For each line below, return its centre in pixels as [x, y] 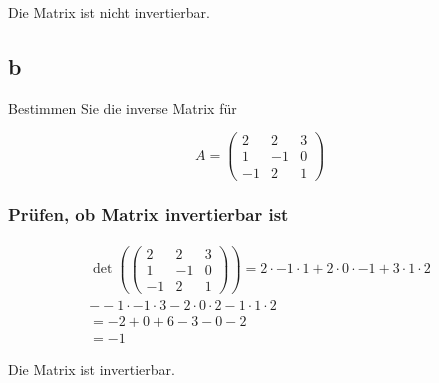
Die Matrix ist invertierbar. [91, 369]
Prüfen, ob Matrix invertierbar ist [148, 214]
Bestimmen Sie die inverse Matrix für [122, 107]
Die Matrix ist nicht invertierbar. [109, 12]
